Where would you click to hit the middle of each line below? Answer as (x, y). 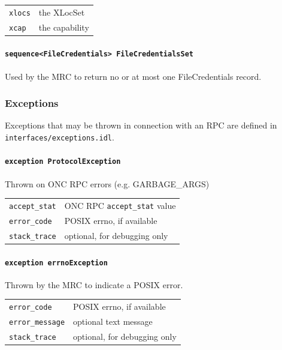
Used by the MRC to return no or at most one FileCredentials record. (133, 76)
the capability (64, 27)
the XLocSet (62, 12)
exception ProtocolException (63, 162)
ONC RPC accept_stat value (120, 205)
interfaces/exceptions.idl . (60, 137)
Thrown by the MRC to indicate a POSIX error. (94, 284)
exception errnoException (56, 263)
